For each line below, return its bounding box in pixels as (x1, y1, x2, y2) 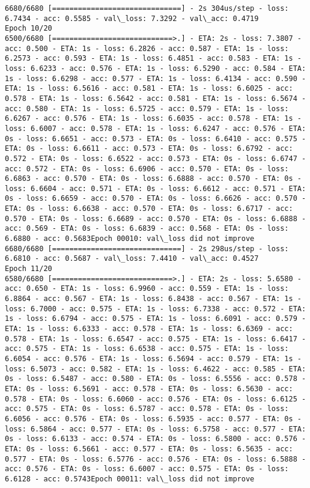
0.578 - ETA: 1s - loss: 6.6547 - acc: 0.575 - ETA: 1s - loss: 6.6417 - (5, 334, 306, 343)
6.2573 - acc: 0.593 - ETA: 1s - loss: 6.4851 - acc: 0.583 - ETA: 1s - (5, 54, 302, 63)
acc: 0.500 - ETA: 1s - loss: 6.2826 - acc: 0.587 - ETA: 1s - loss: (5, 44, 289, 53)
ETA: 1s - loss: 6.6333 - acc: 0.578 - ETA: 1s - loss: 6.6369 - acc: (5, 325, 293, 333)
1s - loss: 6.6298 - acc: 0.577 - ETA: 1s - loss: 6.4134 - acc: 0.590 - (5, 74, 306, 83)
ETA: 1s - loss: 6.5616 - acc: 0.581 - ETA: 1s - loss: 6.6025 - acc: (5, 84, 293, 93)
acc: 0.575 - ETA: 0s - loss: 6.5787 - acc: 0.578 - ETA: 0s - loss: (5, 404, 289, 413)
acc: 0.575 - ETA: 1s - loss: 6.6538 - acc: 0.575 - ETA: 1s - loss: (5, 344, 289, 353)
